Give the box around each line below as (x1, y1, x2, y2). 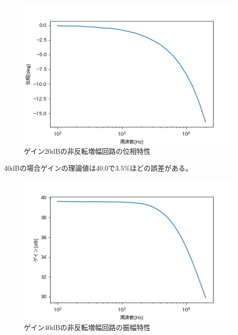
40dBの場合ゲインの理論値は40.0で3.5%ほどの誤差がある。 (4, 162, 192, 173)
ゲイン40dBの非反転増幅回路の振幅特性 (24, 322, 151, 332)
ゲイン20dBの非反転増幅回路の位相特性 (24, 146, 151, 156)
